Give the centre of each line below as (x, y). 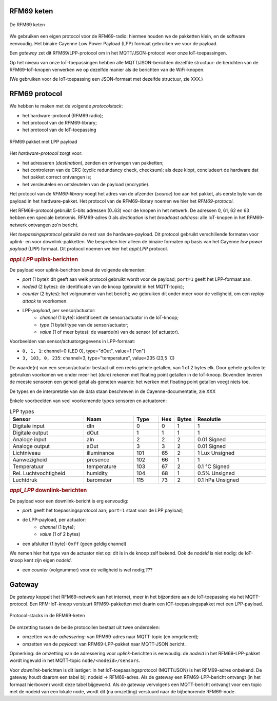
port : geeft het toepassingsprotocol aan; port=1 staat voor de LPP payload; (103, 510)
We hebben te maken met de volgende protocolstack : (66, 106)
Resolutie (209, 419)
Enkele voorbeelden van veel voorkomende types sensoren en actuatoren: (88, 401)
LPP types (22, 411)
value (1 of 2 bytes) (60, 534)
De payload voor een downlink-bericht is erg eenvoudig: (69, 501)
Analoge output (31, 446)
